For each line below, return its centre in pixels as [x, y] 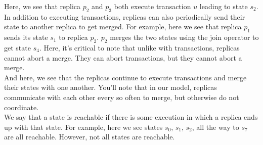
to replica [73, 37]
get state [17, 47]
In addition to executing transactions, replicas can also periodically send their [125, 16]
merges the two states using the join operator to [184, 37]
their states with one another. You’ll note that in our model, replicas [111, 87]
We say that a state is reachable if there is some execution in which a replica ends [131, 117]
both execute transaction [152, 6]
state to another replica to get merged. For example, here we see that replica [123, 27]
